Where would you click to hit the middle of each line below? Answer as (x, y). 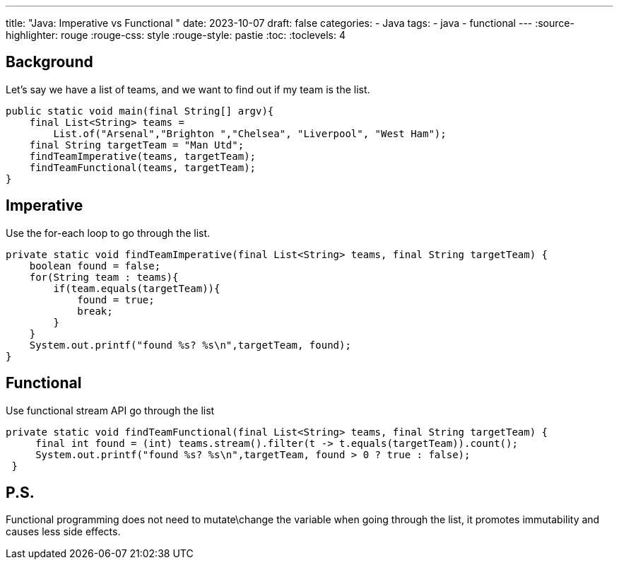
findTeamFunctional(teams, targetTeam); (143, 167)
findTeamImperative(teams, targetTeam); (143, 156)
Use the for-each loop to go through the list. (108, 233)
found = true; (116, 299)
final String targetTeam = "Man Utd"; (137, 145)
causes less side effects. (63, 532)
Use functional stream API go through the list (110, 410)
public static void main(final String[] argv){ (140, 111)
